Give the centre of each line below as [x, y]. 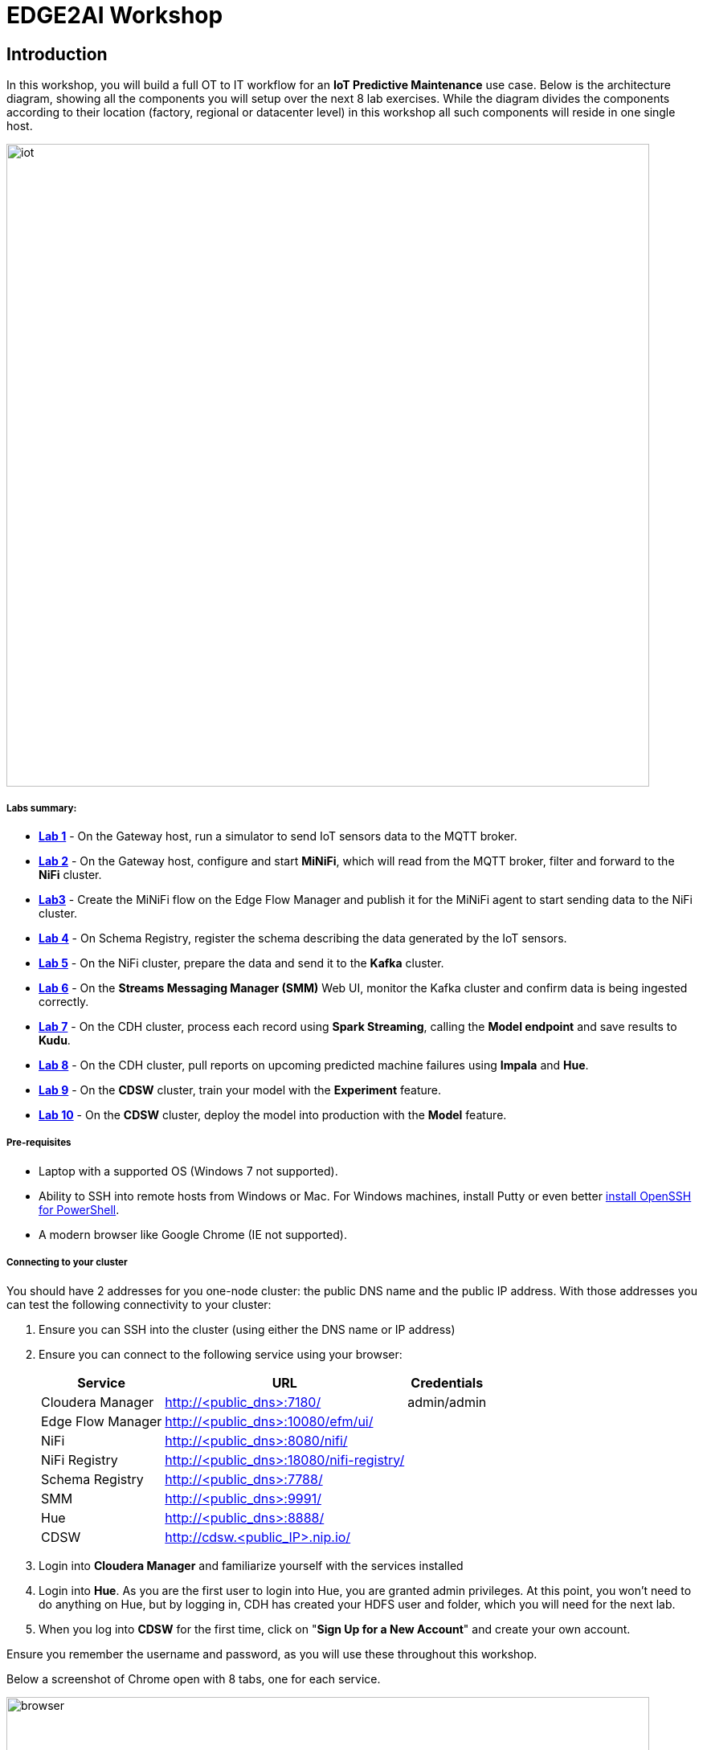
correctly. [64, 1001]
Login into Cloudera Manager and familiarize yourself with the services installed [251, 1565]
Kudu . [55, 1040]
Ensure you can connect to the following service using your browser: [221, 1354]
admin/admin [447, 1402]
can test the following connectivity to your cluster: [139, 1304]
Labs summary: [42, 808]
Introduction [57, 54]
